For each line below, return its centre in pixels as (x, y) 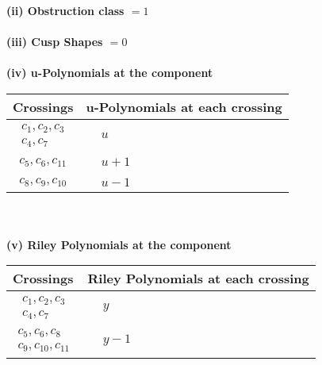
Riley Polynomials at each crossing (198, 279)
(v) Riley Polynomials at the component (119, 244)
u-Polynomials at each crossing (184, 106)
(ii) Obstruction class (65, 10)
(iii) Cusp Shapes (55, 42)
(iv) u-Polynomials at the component (110, 73)
